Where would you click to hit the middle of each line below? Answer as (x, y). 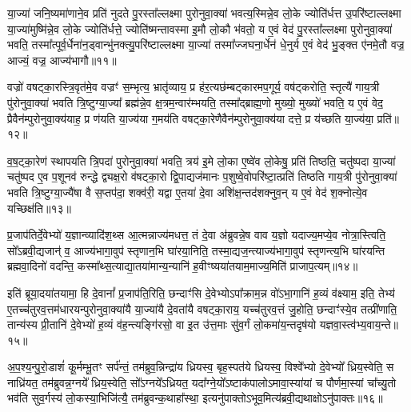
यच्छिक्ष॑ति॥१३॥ (39, 208)
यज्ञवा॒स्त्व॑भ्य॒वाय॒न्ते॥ (359, 324)
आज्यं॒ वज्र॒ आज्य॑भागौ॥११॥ (62, 60)
